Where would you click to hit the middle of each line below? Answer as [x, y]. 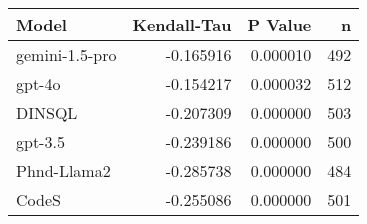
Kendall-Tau [182, 24]
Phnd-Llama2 [63, 170]
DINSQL [47, 112]
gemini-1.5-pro [66, 54]
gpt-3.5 [40, 141]
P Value [279, 24]
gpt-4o [38, 83]
